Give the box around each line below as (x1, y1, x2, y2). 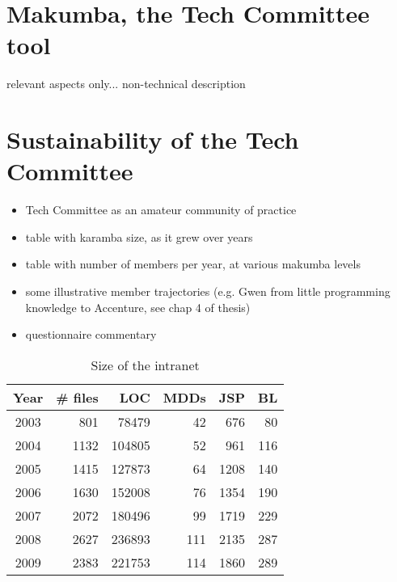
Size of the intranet (91, 355, 200, 374)
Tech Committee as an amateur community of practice (25, 201, 297, 218)
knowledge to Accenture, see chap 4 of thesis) (25, 298, 251, 315)
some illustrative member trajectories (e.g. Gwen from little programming (25, 283, 391, 299)
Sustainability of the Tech (6, 123, 299, 156)
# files (56, 387, 99, 407)
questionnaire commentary (25, 326, 157, 343)
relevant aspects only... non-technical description (6, 75, 246, 92)
